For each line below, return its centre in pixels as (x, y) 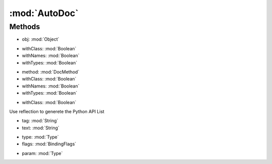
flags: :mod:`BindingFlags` (49, 144)
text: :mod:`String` (41, 128)
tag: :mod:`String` (40, 121)
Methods (25, 27)
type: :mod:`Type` (40, 137)
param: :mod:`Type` (42, 153)
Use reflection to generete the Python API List (57, 111)
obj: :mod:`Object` (41, 39)
